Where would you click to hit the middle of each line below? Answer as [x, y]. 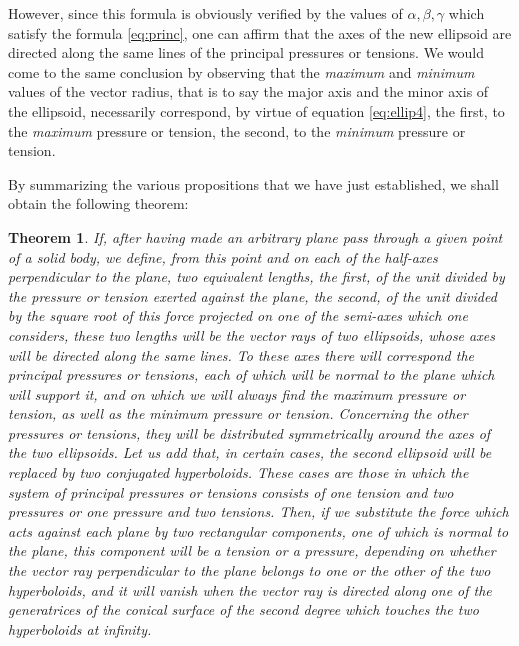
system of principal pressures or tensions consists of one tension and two [231, 491]
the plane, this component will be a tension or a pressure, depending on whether [252, 550]
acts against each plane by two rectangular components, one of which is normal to [258, 530]
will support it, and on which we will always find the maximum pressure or [237, 393]
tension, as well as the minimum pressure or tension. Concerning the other [238, 413]
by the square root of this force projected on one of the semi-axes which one [238, 315]
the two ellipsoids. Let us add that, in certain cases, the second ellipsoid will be [250, 452]
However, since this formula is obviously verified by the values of [205, 13]
